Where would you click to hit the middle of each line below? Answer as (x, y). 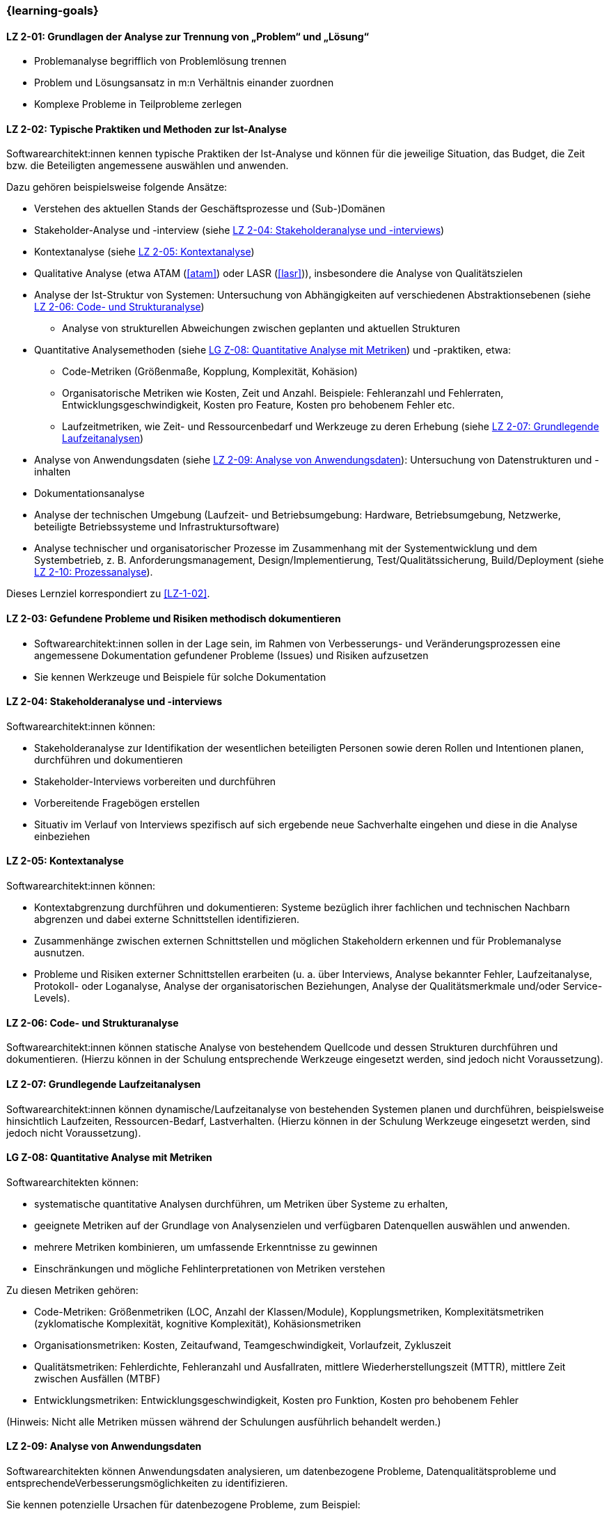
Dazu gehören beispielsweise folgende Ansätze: (117, 187)
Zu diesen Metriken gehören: (72, 1290)
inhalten (53, 472)
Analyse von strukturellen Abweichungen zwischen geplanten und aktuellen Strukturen (261, 329)
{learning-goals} (53, 10)
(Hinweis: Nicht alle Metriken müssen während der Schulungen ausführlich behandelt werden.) (224, 1421)
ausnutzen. (60, 953)
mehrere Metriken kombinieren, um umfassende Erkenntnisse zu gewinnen (206, 1247)
